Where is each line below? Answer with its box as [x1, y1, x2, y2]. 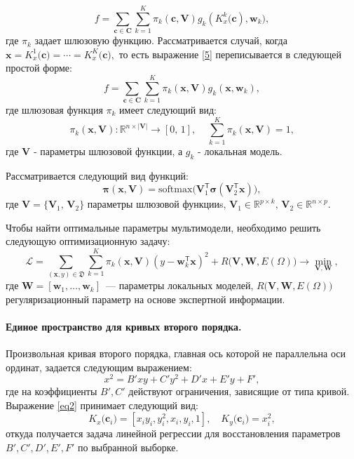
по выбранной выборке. [78, 440, 179, 455]
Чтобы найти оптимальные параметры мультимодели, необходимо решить [6, 220, 321, 234]
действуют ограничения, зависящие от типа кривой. [128, 384, 350, 399]
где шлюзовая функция [6, 102, 103, 117]
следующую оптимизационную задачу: [6, 234, 170, 248]
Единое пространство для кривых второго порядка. [6, 319, 242, 333]
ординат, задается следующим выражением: [6, 359, 192, 374]
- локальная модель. [198, 143, 282, 158]
